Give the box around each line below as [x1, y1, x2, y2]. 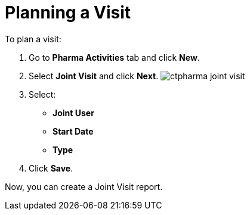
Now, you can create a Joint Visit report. [5, 181, 163, 192]
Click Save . [29, 163, 73, 173]
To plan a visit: [5, 33, 61, 44]
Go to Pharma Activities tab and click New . [29, 52, 200, 63]
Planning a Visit [5, 2, 131, 23]
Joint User [53, 107, 94, 118]
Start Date [53, 126, 94, 136]
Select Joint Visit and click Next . [29, 70, 159, 81]
